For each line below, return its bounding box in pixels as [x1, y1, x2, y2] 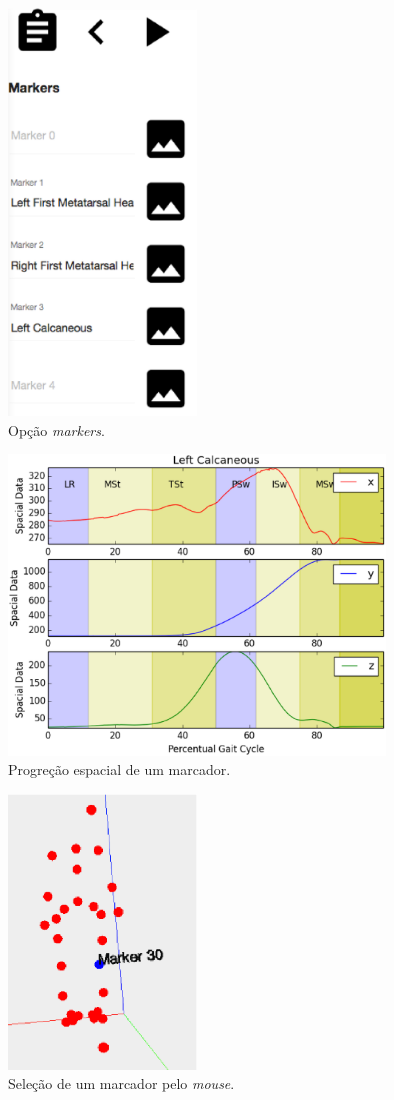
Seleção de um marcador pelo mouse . [8, 1073, 235, 1094]
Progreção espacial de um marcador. [8, 759, 231, 780]
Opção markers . [8, 419, 105, 440]
